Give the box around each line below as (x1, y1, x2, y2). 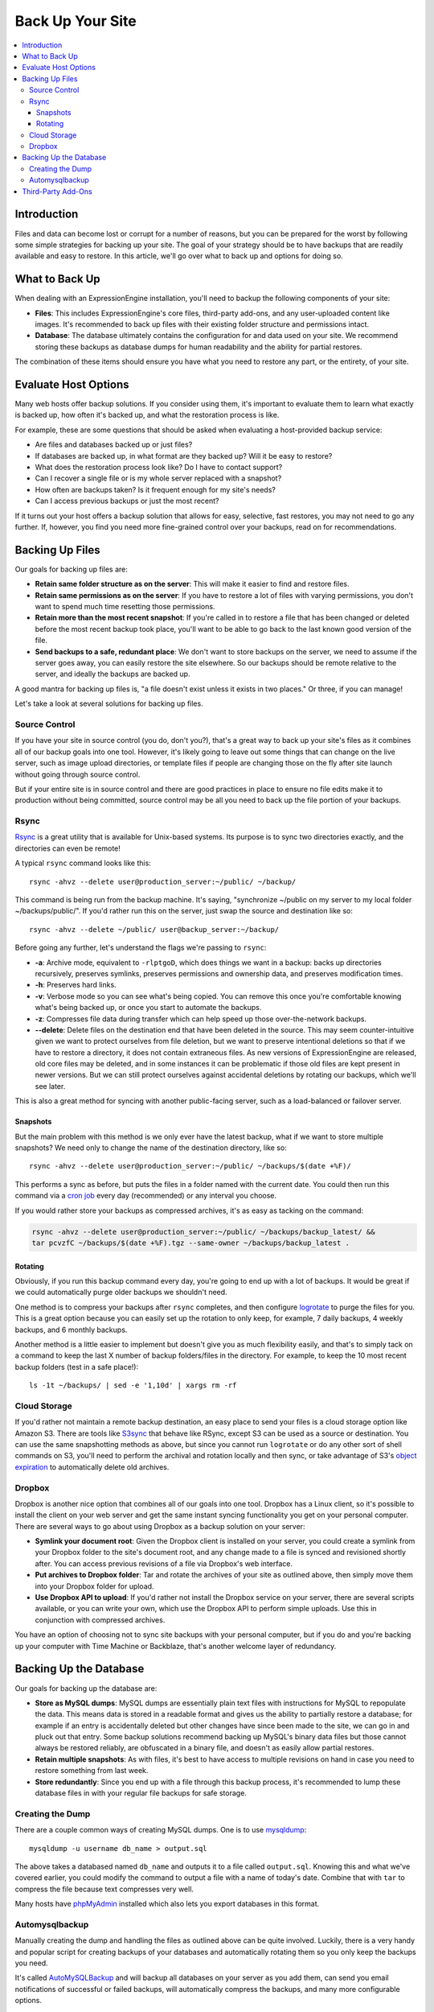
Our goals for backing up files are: (14, 564, 129, 574)
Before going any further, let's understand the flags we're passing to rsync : (14, 942, 267, 953)
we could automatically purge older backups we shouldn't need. (14, 1288, 228, 1297)
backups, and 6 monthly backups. (14, 1325, 128, 1334)
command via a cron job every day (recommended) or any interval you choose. (14, 1191, 277, 1201)
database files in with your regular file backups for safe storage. (35, 1788, 247, 1798)
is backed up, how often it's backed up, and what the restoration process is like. (14, 410, 280, 420)
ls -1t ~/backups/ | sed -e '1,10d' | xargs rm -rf (29, 1381, 237, 1390)
